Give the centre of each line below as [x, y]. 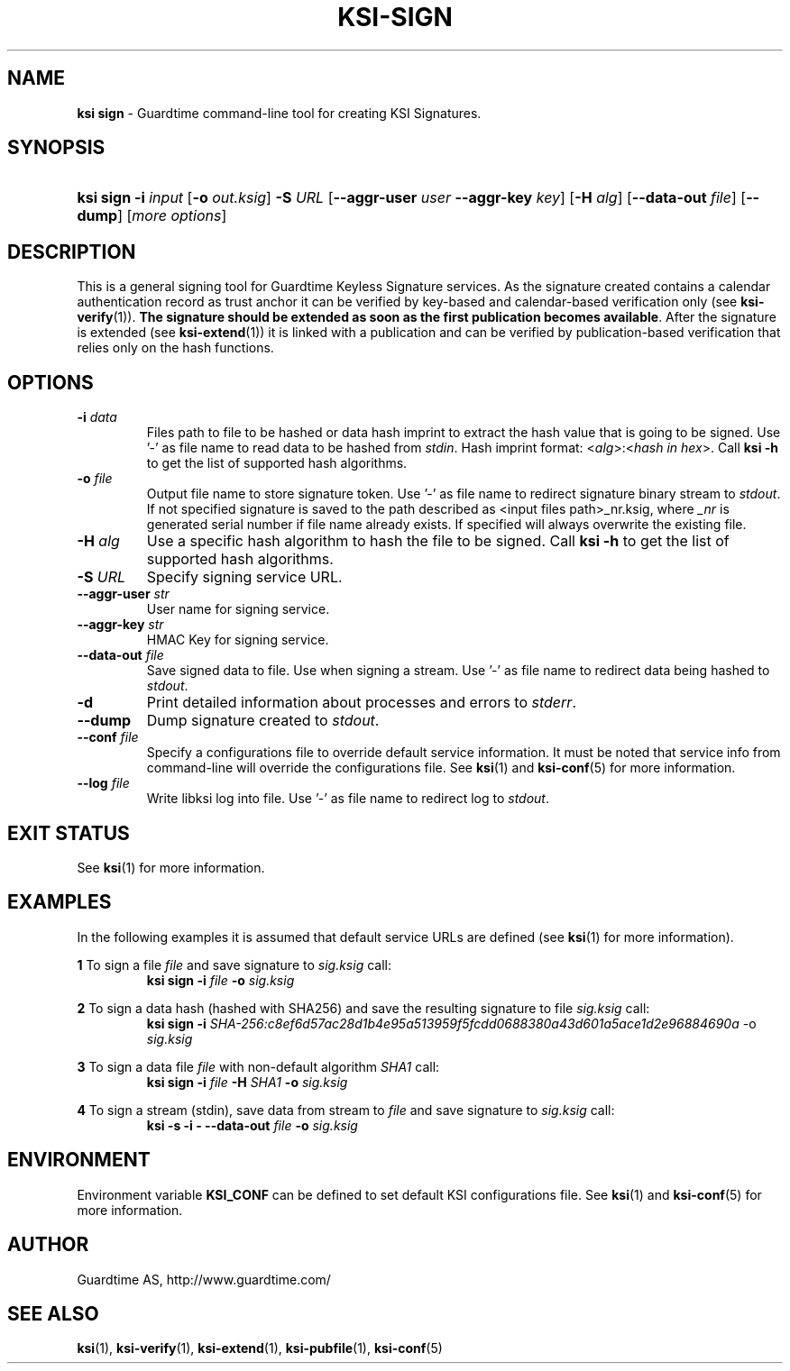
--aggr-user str [123, 594]
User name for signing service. [238, 609]
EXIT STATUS [69, 833]
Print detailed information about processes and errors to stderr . [361, 703]
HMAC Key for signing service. [238, 640]
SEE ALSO [53, 1313]
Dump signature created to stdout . [263, 721]
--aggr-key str [120, 625]
